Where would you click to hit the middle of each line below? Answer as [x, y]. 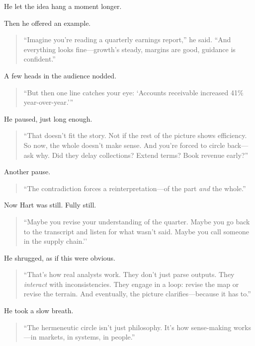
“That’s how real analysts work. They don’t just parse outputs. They [129, 274]
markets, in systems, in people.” [87, 337]
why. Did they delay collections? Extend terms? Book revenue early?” [142, 155]
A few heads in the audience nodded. [60, 75]
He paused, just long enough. [48, 118]
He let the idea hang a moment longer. [63, 6]
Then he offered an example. [47, 23]
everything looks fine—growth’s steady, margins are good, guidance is [129, 49]
